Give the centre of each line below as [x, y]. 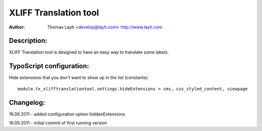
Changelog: [27, 102]
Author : [17, 27]
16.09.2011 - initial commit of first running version [58, 123]
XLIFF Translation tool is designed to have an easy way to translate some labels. [89, 52]
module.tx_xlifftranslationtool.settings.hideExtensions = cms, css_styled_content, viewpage [133, 89]
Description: [28, 41]
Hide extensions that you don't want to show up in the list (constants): [79, 78]
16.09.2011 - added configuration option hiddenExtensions [67, 114]
